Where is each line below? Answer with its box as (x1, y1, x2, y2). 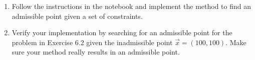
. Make (225, 37, 246, 47)
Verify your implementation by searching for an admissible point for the (12, 27, 232, 38)
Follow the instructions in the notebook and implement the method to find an (12, 1, 251, 11)
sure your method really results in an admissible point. (12, 47, 180, 57)
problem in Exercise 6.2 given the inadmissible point (12, 37, 173, 47)
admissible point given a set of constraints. (12, 10, 143, 21)
